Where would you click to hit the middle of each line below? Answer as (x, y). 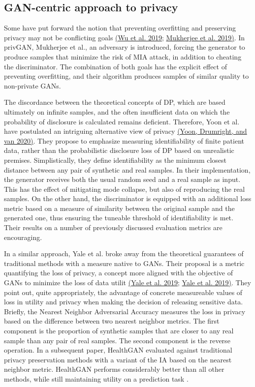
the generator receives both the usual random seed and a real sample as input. (122, 179)
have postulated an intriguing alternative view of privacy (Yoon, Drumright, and (126, 131)
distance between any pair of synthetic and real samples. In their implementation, (127, 169)
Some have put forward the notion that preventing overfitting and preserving (120, 28)
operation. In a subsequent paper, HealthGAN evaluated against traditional (118, 350)
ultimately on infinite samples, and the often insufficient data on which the (117, 111)
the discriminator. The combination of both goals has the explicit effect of (115, 66)
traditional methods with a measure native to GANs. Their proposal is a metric (124, 263)
